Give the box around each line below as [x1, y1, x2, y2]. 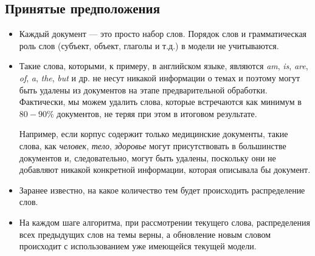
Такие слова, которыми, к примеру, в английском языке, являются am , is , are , [19, 59, 308, 72]
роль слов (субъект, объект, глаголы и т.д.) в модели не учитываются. [19, 39, 279, 52]
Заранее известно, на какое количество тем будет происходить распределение [19, 183, 305, 196]
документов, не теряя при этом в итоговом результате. [57, 107, 257, 120]
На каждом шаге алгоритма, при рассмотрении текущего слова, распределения [19, 215, 310, 228]
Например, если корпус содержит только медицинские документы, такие [19, 127, 288, 140]
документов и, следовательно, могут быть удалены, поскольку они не [19, 151, 276, 164]
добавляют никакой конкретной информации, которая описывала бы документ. [19, 163, 311, 176]
